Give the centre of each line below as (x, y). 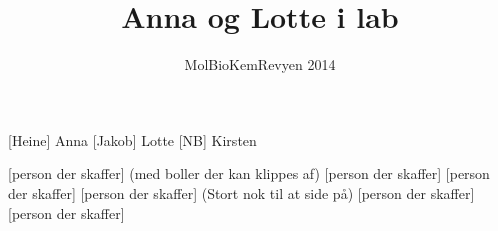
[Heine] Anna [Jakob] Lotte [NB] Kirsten (132, 139)
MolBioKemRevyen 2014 (260, 64)
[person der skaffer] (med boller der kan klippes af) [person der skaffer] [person (249, 173)
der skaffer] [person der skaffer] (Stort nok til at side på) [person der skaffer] (241, 192)
